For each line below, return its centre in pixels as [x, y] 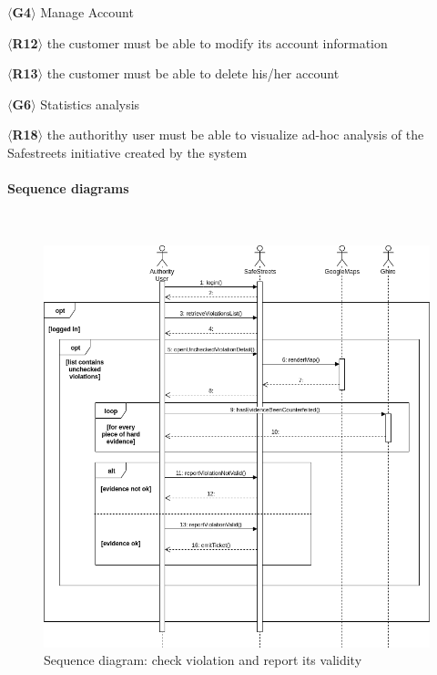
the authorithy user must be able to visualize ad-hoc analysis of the [235, 135]
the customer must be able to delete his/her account [193, 73]
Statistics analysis [90, 104]
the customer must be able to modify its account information [217, 42]
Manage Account [87, 12]
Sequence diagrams [68, 188]
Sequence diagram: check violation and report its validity [203, 660]
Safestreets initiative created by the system [127, 152]
